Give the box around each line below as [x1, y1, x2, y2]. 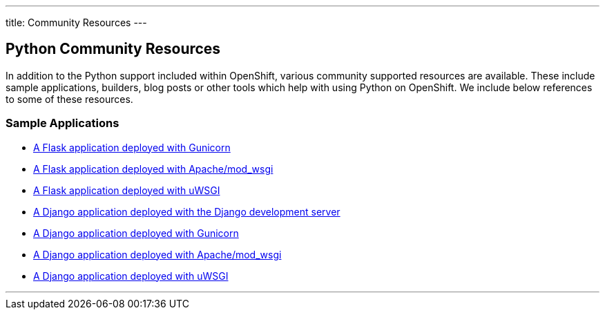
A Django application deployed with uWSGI [33, 269, 229, 282]
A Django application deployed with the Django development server [33, 205, 340, 218]
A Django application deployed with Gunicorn [33, 227, 239, 239]
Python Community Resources [6, 40, 221, 58]
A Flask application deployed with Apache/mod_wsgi [33, 162, 273, 175]
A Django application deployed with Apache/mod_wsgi [33, 248, 282, 260]
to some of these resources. [6, 93, 133, 105]
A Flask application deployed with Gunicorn [33, 141, 231, 153]
